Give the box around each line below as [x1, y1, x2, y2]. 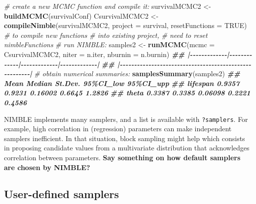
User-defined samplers [4, 186, 119, 201]
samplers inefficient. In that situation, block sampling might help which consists [4, 133, 245, 143]
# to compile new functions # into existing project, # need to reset [4, 29, 208, 40]
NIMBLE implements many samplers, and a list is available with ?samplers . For [4, 114, 248, 124]
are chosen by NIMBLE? [4, 162, 90, 172]
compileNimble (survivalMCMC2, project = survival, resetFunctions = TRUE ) [4, 20, 247, 30]
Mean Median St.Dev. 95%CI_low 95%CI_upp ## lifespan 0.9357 [4, 78, 240, 88]
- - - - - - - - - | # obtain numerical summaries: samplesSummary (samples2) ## [4, 68, 240, 79]
